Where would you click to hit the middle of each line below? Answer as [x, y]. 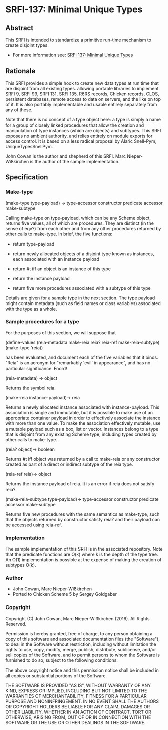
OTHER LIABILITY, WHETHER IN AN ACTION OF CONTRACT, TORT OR [78, 712]
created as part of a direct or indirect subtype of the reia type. [69, 464]
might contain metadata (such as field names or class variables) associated [83, 303]
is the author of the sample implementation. [75, 161]
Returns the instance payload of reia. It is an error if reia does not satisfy [80, 484]
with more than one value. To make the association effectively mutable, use [83, 423]
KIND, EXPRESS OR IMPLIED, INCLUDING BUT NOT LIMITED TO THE [76, 690]
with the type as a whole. [31, 309]
